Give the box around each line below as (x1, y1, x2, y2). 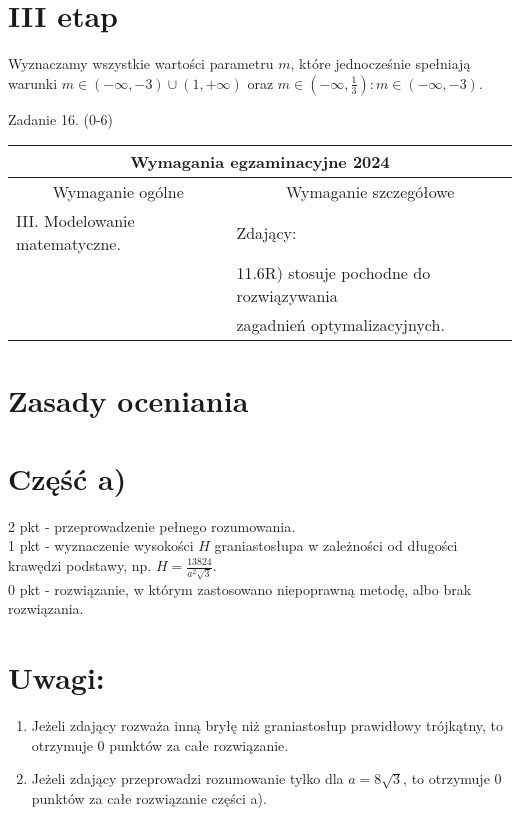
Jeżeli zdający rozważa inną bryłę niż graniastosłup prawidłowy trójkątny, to (31, 715, 504, 736)
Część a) (8, 457, 127, 498)
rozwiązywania (236, 284, 338, 308)
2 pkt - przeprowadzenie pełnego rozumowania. (8, 515, 296, 536)
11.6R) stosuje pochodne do (236, 261, 431, 285)
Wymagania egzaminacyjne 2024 (130, 150, 390, 174)
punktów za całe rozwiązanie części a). (31, 787, 267, 808)
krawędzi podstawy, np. (8, 555, 152, 575)
